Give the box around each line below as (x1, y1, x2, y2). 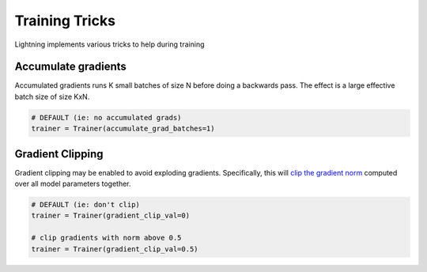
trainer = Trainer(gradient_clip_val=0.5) (31, 244, 198, 253)
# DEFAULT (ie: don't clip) (31, 200, 140, 210)
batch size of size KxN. (14, 92, 90, 101)
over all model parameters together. (14, 179, 131, 189)
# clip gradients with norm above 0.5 (31, 233, 182, 243)
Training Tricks (14, 12, 116, 29)
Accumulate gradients (14, 60, 127, 74)
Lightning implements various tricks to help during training (14, 40, 205, 49)
